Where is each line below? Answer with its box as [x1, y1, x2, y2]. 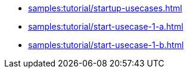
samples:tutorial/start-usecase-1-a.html [28, 21, 184, 31]
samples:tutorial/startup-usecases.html [28, 3, 182, 13]
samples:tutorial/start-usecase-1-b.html [28, 40, 184, 50]
